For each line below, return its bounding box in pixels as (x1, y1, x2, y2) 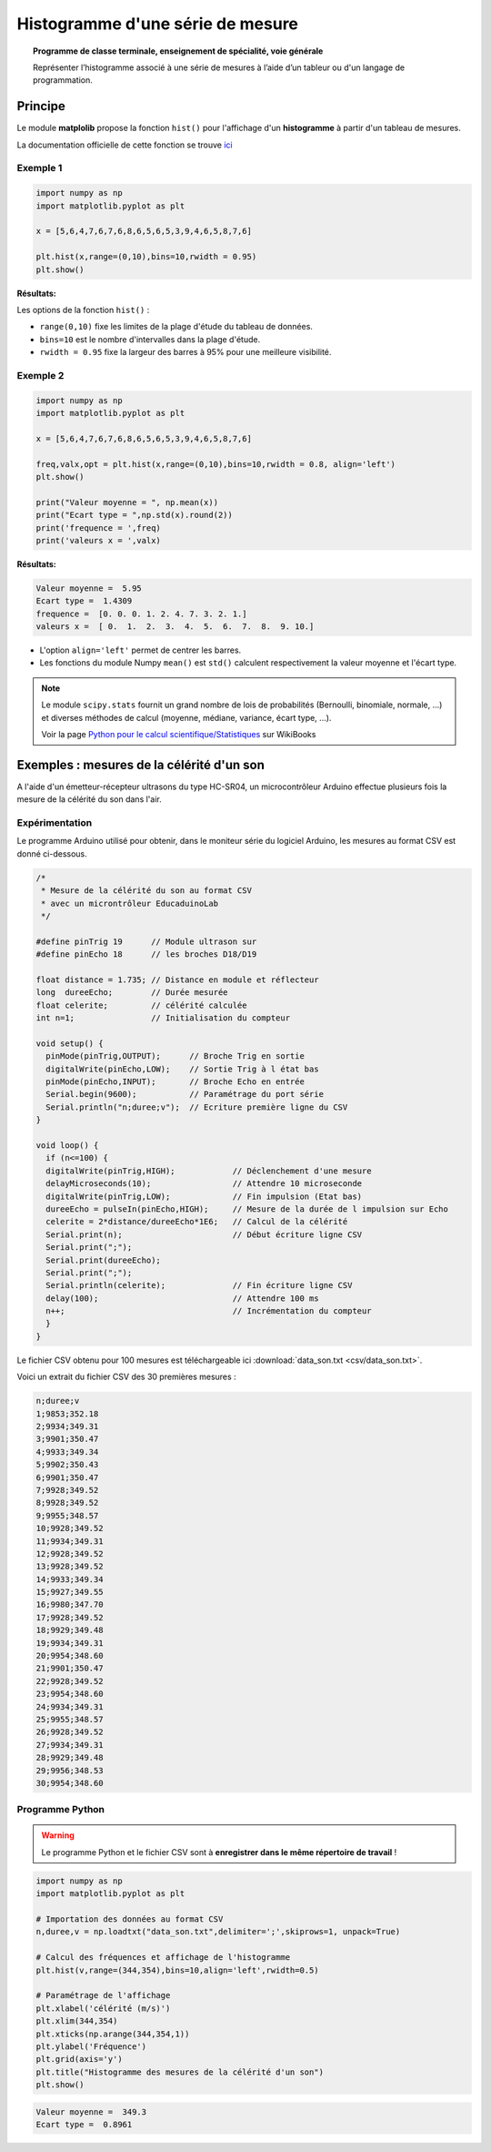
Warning (41, 1830, 75, 1841)
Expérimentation (16, 817, 93, 829)
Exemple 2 (16, 369, 65, 381)
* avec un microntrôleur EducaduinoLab (41, 898, 218, 909)
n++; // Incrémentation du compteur (45, 1306, 372, 1316)
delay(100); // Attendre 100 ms (45, 1293, 319, 1304)
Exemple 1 (16, 162, 63, 175)
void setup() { (35, 1038, 104, 1049)
